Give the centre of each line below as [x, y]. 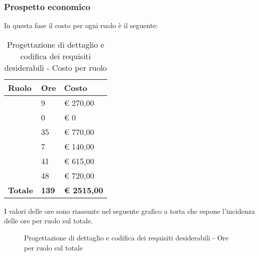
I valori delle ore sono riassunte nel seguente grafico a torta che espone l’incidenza [129, 211]
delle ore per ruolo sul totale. [49, 221]
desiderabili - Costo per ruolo [56, 67]
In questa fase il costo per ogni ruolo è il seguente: [81, 25]
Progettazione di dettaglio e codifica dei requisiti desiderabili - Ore [126, 237]
